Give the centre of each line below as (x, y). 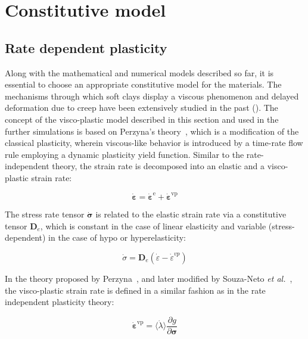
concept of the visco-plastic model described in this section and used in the (142, 119)
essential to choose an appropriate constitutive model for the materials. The (143, 84)
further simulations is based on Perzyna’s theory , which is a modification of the (152, 131)
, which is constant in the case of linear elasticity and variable (153, 226)
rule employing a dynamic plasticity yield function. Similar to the (125, 154)
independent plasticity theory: (60, 302)
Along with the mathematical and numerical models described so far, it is (139, 72)
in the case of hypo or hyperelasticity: (117, 237)
